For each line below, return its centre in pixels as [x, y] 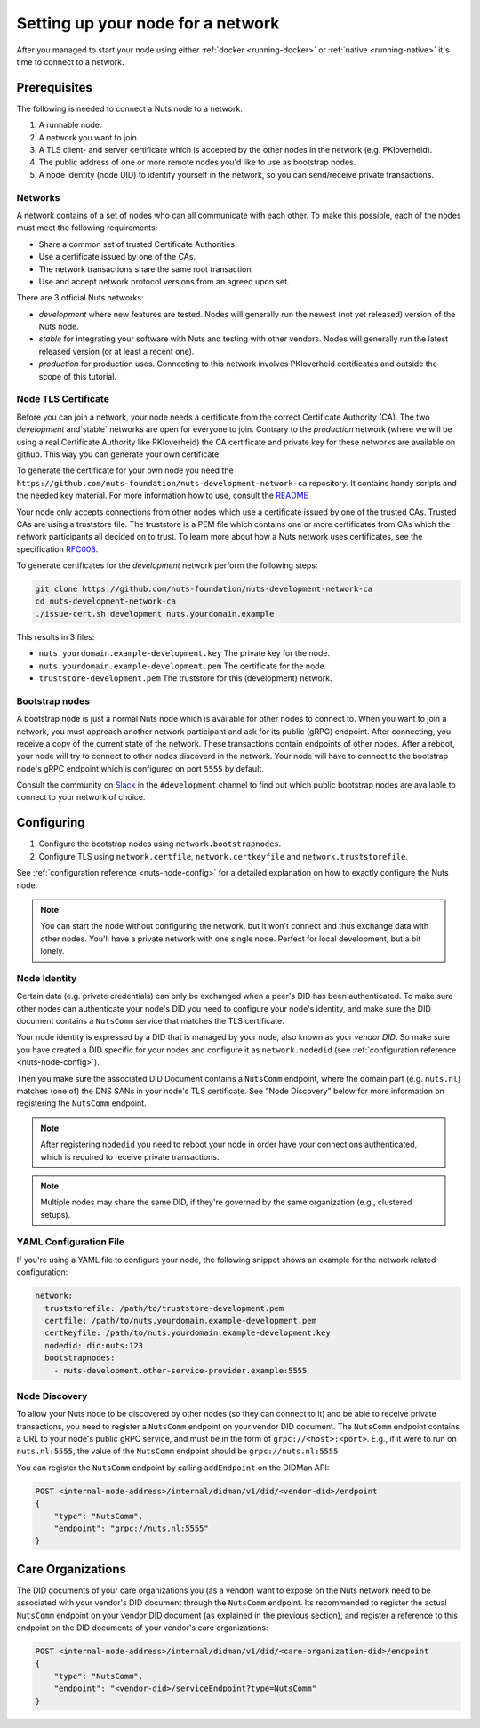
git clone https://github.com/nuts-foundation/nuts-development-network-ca [204, 589]
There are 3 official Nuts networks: [80, 298]
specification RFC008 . [57, 549]
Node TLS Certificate [63, 399]
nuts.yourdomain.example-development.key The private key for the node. [184, 653]
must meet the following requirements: [87, 228]
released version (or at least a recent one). [116, 351]
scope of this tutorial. [78, 376]
